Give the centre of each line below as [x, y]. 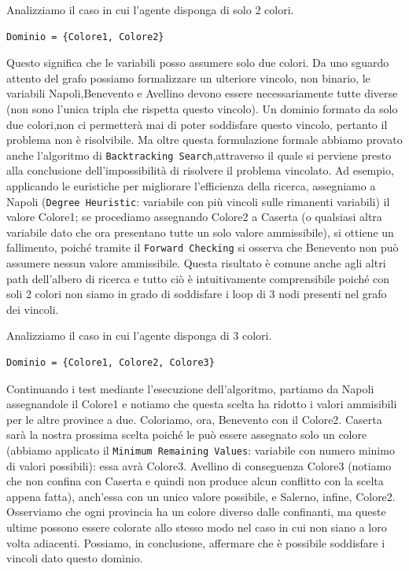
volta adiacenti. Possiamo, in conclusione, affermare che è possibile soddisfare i [196, 542]
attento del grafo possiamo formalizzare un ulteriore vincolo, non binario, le [188, 77]
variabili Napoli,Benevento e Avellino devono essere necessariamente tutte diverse [202, 93]
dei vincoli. [33, 309]
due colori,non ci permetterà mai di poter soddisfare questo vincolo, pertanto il [197, 124]
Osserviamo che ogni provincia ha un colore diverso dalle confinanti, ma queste [196, 512]
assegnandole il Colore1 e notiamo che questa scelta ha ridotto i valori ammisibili [202, 404]
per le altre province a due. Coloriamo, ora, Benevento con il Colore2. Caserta [194, 419]
